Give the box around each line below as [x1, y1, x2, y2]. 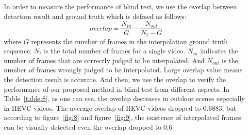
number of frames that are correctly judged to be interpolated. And [4, 55, 205, 65]
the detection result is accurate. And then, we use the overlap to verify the [4, 74, 226, 84]
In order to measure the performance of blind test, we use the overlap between [4, 1, 237, 11]
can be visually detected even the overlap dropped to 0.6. [4, 122, 174, 132]
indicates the [200, 46, 238, 56]
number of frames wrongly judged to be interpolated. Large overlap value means [4, 65, 243, 75]
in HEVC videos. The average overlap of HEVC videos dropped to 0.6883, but [4, 102, 236, 113]
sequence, [4, 46, 32, 56]
